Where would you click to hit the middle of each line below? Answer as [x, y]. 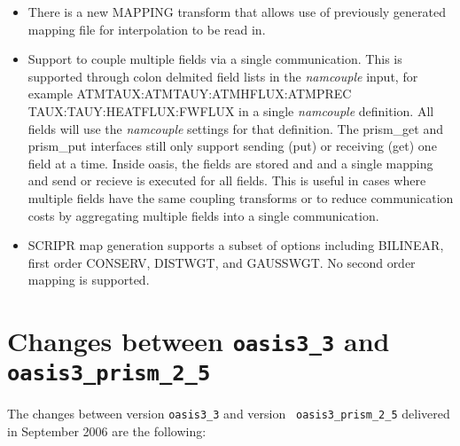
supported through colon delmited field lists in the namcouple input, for [223, 76]
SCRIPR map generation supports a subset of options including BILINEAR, [236, 245]
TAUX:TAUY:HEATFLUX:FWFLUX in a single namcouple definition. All [231, 110]
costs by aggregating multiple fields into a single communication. [203, 215]
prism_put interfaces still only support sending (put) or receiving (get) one [232, 146]
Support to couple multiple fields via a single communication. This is [215, 59]
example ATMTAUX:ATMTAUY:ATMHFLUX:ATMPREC [190, 94]
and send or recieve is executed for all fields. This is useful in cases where [227, 180]
